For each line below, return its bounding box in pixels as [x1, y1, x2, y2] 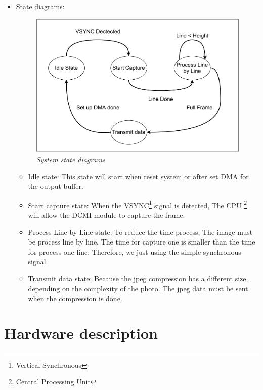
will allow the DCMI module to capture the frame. [28, 210, 185, 220]
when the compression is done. [28, 293, 122, 304]
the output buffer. [28, 181, 83, 191]
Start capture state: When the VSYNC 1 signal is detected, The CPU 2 [28, 198, 247, 210]
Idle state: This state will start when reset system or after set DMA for [28, 171, 249, 181]
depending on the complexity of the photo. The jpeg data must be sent [28, 283, 248, 294]
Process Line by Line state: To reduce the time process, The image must [28, 226, 253, 237]
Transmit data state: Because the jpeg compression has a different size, [28, 273, 248, 283]
